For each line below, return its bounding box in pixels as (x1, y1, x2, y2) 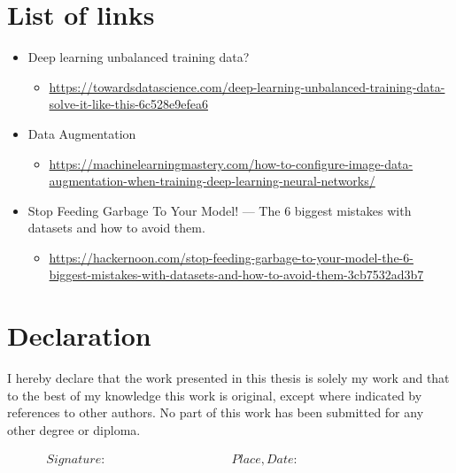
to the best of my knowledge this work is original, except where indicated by (7, 385, 422, 404)
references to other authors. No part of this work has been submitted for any (7, 403, 424, 422)
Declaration (7, 317, 151, 354)
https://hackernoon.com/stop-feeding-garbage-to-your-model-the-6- (49, 248, 413, 266)
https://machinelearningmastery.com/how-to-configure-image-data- (49, 154, 413, 172)
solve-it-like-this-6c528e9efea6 (49, 95, 208, 113)
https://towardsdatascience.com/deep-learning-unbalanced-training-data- (49, 77, 445, 95)
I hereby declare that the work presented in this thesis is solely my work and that (7, 369, 450, 387)
